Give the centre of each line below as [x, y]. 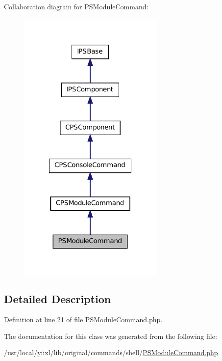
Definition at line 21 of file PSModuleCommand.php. [83, 319]
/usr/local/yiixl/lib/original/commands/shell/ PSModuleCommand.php [111, 352]
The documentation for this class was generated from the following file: [111, 336]
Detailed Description [58, 299]
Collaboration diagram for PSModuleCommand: [76, 6]
